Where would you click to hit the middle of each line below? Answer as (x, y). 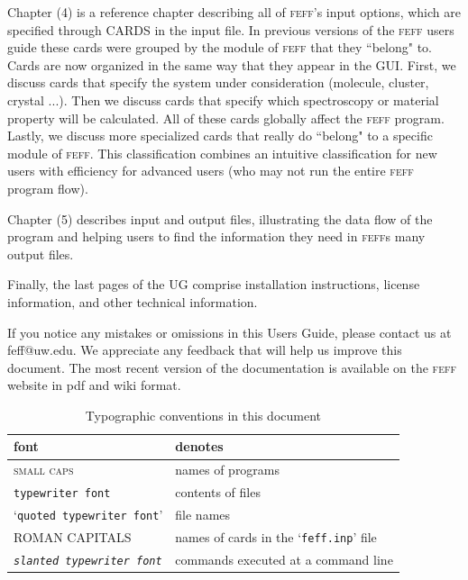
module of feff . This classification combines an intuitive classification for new (222, 153)
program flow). (48, 188)
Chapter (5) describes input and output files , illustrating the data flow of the (220, 218)
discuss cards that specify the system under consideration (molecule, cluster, (218, 82)
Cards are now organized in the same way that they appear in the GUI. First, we (232, 64)
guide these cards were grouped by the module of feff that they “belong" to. (220, 47)
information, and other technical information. (133, 301)
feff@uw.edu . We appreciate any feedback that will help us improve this (205, 350)
